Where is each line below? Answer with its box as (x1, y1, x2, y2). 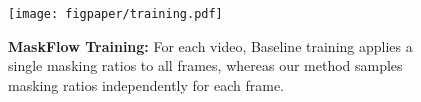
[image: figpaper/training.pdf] (8, 7, 223, 21)
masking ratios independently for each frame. (8, 74, 285, 95)
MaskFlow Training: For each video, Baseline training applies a (8, 35, 413, 56)
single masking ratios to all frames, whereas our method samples (8, 55, 403, 76)
